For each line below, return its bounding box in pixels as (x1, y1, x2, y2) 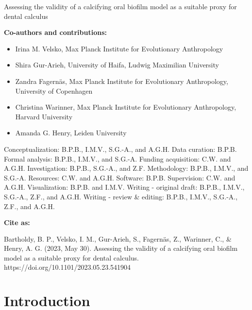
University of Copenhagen (15, 85, 93, 96)
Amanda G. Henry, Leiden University (15, 128, 127, 138)
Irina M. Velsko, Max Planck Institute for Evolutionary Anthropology (15, 43, 223, 53)
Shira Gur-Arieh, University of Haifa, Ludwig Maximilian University (15, 60, 219, 70)
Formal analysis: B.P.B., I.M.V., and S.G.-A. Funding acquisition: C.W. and (4, 153, 231, 163)
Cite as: (4, 217, 30, 228)
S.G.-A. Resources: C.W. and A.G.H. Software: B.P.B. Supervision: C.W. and (4, 172, 235, 182)
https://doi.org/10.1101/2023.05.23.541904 (4, 262, 131, 272)
